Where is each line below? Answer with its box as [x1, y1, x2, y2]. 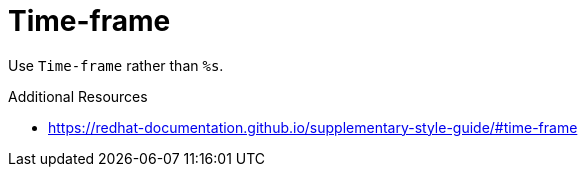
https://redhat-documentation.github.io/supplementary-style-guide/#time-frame [48, 118, 578, 136]
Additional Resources [8, 87, 148, 105]
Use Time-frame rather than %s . [8, 56, 224, 74]
